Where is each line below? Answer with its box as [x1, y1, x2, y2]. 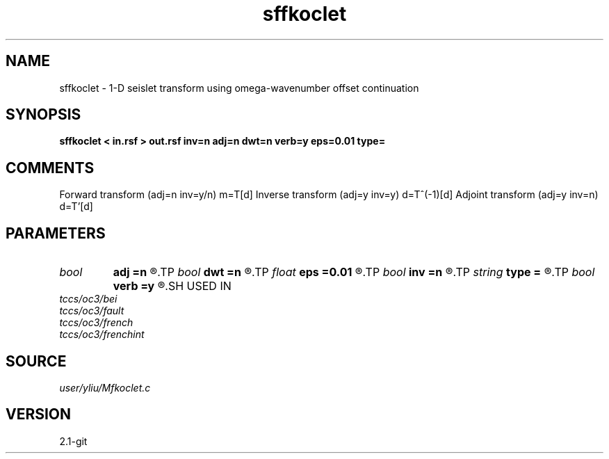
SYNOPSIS [6, 106, 81, 124]
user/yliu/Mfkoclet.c [59, 381, 151, 394]
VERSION [6, 405, 72, 424]
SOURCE [6, 352, 67, 370]
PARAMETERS [6, 224, 106, 242]
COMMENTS [6, 159, 95, 177]
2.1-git [59, 435, 88, 447]
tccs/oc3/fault [59, 305, 124, 317]
